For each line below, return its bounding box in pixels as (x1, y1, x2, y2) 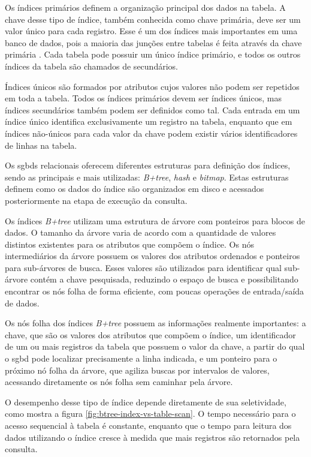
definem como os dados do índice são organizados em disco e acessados (5, 182, 264, 195)
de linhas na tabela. (5, 139, 77, 151)
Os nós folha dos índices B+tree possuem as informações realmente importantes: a (5, 317, 306, 329)
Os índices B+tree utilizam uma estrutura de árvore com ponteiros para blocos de (5, 214, 305, 227)
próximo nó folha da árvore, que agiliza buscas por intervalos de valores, (5, 363, 270, 376)
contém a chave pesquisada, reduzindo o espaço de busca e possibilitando (30, 273, 298, 285)
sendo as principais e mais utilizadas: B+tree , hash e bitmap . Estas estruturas (5, 170, 289, 183)
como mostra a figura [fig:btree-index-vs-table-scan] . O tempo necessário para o (5, 407, 296, 420)
